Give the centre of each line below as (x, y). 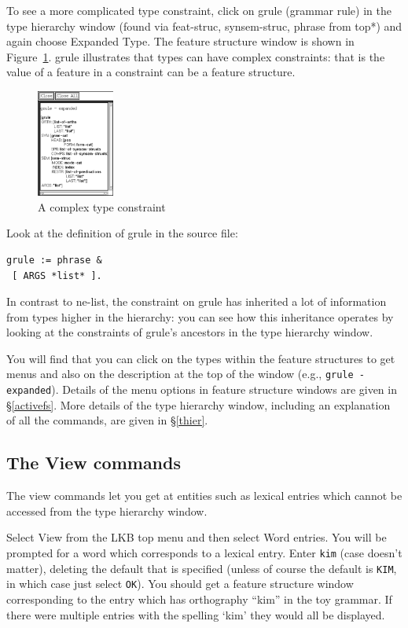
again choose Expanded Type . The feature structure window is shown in (180, 41)
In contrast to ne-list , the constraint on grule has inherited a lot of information (197, 301)
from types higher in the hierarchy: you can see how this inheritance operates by (200, 316)
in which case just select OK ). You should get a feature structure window (180, 584)
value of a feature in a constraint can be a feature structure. (151, 72)
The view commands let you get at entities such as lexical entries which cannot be (204, 496)
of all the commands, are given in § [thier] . (107, 420)
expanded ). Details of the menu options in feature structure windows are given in (202, 389)
